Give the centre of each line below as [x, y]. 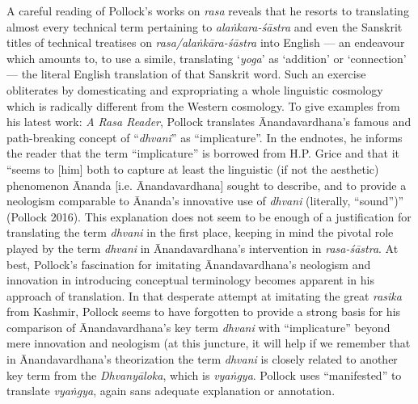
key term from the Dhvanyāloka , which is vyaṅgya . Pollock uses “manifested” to [204, 375]
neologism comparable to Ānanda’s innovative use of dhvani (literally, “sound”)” [205, 201]
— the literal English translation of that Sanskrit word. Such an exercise [186, 74]
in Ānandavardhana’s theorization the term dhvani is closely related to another [202, 359]
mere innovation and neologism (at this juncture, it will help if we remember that [209, 343]
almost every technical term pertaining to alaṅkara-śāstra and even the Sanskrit [205, 26]
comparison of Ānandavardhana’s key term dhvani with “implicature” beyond [198, 327]
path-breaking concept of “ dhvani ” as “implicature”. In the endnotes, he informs [205, 137]
